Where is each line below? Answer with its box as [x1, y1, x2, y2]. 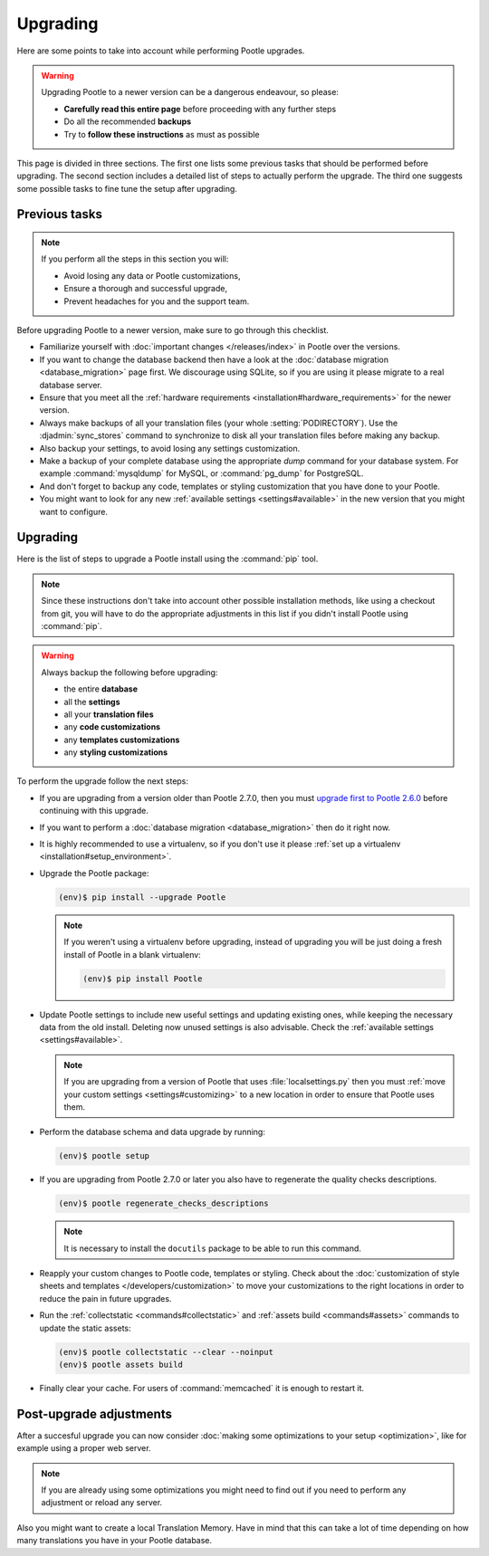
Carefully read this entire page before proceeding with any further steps [63, 103, 337, 114]
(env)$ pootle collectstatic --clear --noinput [58, 1347, 273, 1357]
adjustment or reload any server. [41, 1497, 163, 1508]
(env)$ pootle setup [58, 1150, 149, 1161]
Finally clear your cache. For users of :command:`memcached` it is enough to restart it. [39, 1382, 365, 1393]
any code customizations [63, 721, 161, 732]
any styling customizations [63, 747, 168, 758]
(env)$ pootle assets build [58, 1359, 183, 1370]
